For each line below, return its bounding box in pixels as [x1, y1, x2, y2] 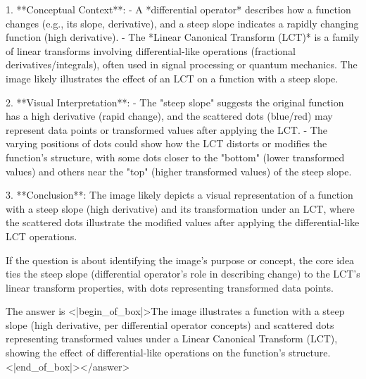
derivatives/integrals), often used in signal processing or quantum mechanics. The [6, 57, 358, 72]
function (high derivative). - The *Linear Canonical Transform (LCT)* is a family [6, 30, 360, 44]
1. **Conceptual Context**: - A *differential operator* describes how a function [6, 2, 351, 16]
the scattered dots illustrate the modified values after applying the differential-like [6, 215, 360, 230]
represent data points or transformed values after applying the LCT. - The [6, 122, 327, 137]
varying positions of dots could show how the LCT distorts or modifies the [6, 136, 327, 151]
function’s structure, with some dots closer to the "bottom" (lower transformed [6, 149, 345, 164]
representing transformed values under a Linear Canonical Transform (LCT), [6, 331, 338, 346]
